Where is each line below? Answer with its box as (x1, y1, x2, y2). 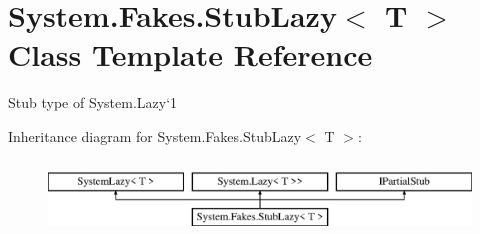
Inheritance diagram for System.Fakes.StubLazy (8, 125, 302, 146)
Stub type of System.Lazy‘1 (8, 92, 178, 113)
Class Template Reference (8, 34, 373, 75)
